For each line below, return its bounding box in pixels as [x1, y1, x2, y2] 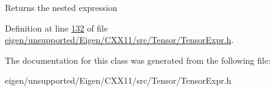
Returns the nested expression [5, 1, 117, 13]
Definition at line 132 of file [5, 21, 108, 34]
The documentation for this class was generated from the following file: [5, 53, 271, 66]
